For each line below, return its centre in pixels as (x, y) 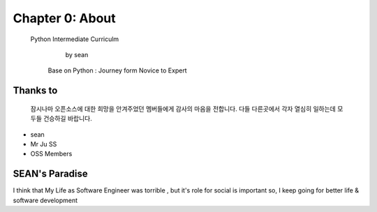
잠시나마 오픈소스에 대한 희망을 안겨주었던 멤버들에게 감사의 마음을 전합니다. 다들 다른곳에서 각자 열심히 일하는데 (183, 109)
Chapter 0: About (65, 18)
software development (45, 200)
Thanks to (35, 91)
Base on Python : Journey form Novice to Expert (118, 70)
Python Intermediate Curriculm (75, 39)
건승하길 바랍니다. (67, 119)
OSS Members (51, 154)
